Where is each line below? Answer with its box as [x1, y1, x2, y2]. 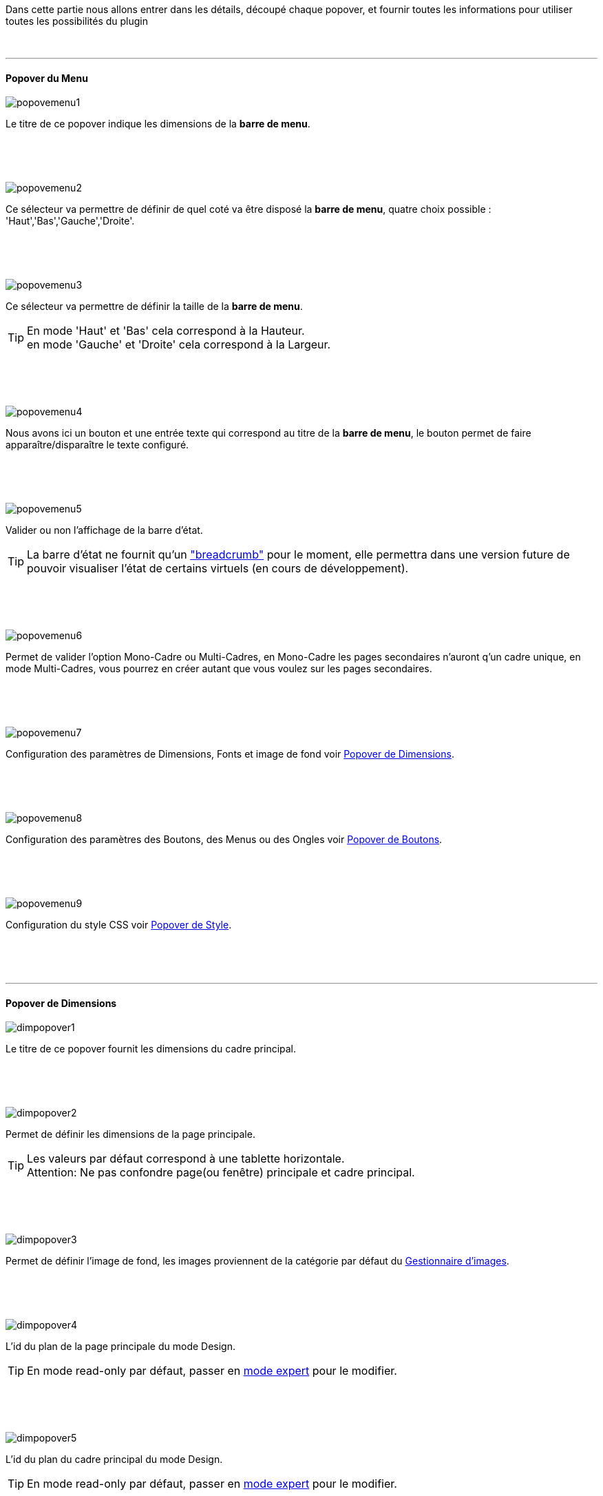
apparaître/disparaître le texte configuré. [6, 439, 189, 451]
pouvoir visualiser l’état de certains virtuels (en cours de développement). [27, 561, 409, 576]
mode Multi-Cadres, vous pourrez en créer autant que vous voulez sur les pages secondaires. [6, 663, 432, 675]
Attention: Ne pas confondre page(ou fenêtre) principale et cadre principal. [27, 1165, 415, 1180]
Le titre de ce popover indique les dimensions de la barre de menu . [6, 118, 310, 130]
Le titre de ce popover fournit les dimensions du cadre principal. [6, 1043, 297, 1055]
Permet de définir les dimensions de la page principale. [6, 1128, 255, 1141]
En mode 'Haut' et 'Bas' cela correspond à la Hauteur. [27, 324, 305, 338]
